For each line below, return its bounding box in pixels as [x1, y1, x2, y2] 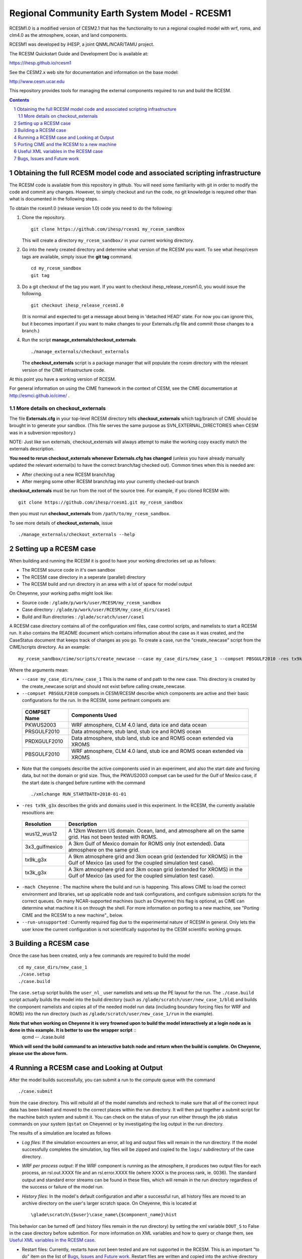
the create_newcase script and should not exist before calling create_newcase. [22, 683, 186, 689]
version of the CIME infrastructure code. [22, 367, 106, 373]
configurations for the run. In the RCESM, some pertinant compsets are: [22, 697, 171, 704]
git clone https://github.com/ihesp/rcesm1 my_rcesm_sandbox [31, 226, 185, 232]
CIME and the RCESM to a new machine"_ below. [22, 912, 123, 918]
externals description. [9, 446, 55, 452]
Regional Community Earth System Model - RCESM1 [9, 8, 232, 19]
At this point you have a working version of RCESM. [9, 376, 116, 382]
